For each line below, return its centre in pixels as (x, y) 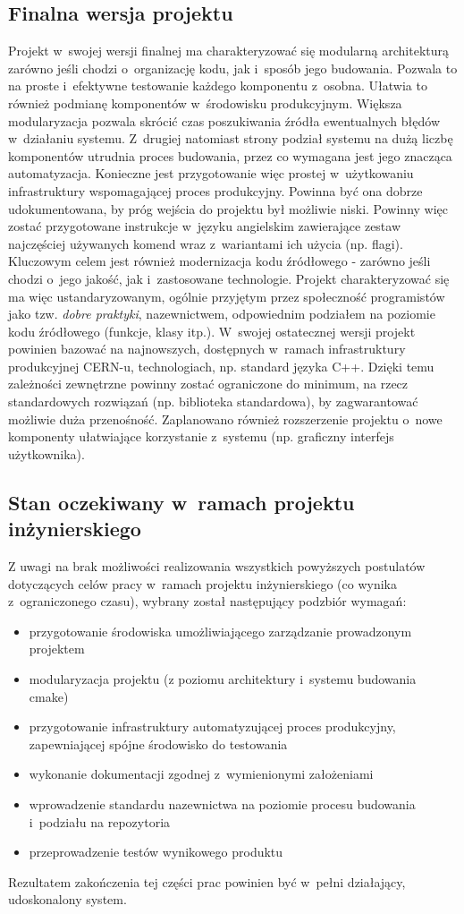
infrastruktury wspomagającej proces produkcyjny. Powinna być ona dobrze (215, 190)
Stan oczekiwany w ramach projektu (181, 502)
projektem (57, 649)
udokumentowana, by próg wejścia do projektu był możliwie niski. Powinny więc (228, 208)
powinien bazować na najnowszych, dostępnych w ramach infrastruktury (207, 349)
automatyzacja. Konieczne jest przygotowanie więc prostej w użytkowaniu (211, 173)
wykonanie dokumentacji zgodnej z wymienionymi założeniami (201, 774)
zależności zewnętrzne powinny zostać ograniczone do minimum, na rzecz (208, 384)
